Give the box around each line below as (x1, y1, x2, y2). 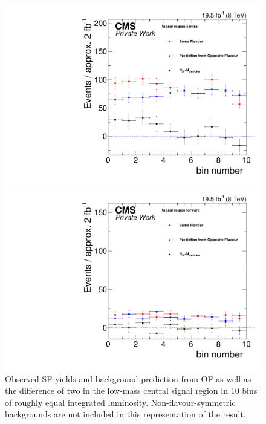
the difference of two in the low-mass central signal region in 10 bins (5, 384, 258, 397)
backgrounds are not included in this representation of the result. (5, 408, 246, 420)
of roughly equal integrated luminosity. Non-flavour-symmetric (5, 396, 236, 408)
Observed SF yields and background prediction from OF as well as (5, 372, 251, 385)
